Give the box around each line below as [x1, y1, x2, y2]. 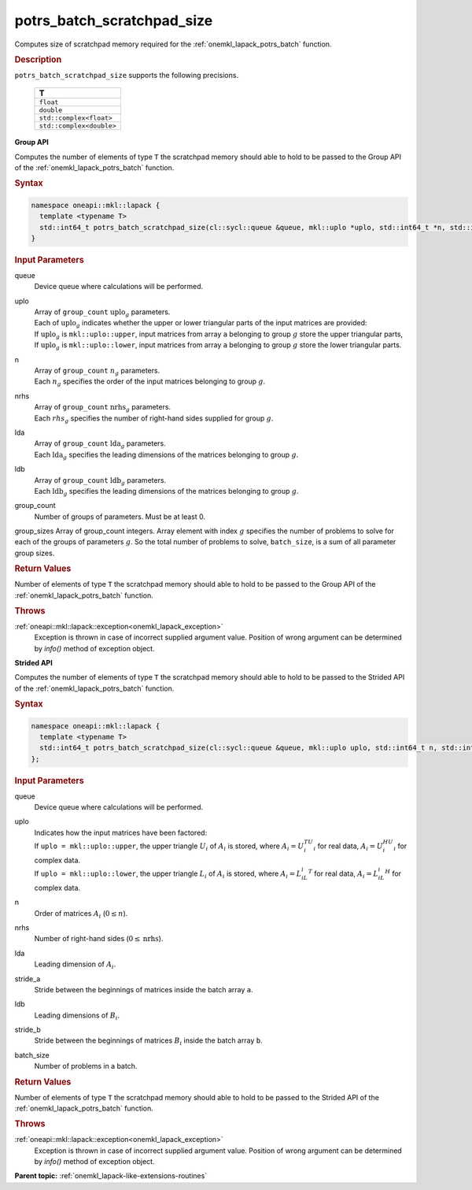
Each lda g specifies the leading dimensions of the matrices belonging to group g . [34, 450, 299, 461]
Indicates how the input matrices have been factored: [34, 828, 208, 837]
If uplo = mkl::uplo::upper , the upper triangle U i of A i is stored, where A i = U [34, 841, 304, 852]
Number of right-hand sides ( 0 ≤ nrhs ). [34, 934, 164, 943]
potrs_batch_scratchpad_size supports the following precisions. [14, 70, 239, 80]
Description [14, 54, 62, 65]
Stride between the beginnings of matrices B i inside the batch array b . [34, 1036, 263, 1047]
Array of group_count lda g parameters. [34, 439, 166, 450]
